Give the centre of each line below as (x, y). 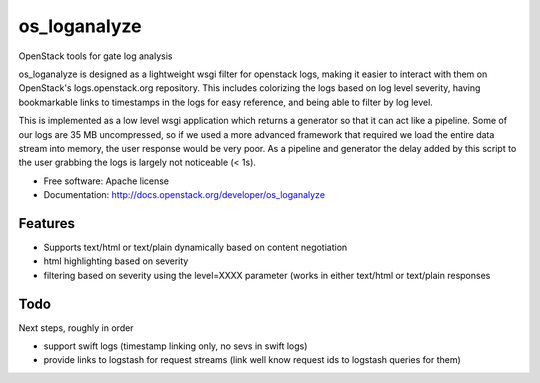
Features (46, 223)
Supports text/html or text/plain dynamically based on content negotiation (195, 247)
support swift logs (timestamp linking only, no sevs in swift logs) (175, 346)
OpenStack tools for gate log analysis (95, 56)
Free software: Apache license (106, 181)
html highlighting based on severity (116, 261)
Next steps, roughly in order (76, 327)
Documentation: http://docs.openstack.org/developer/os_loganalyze (184, 195)
